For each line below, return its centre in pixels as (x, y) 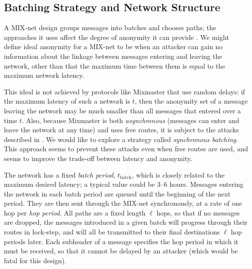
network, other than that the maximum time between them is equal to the (115, 65)
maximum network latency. (44, 75)
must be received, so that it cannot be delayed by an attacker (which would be (121, 251)
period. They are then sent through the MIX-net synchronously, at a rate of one (123, 203)
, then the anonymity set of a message (191, 101)
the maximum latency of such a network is (67, 101)
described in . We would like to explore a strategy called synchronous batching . (121, 139)
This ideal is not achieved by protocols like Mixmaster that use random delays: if (125, 91)
